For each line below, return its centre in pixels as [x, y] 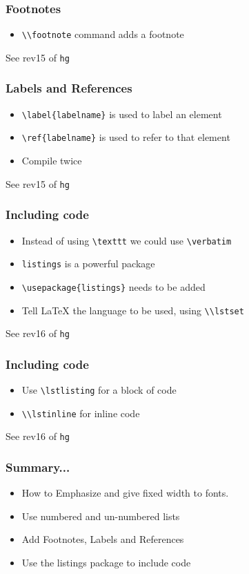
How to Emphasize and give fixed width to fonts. [125, 493]
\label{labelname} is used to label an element [122, 114]
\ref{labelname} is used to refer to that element [126, 137]
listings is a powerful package [88, 264]
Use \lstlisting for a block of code [99, 390]
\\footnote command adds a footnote [103, 34]
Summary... [38, 467]
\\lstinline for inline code [81, 413]
